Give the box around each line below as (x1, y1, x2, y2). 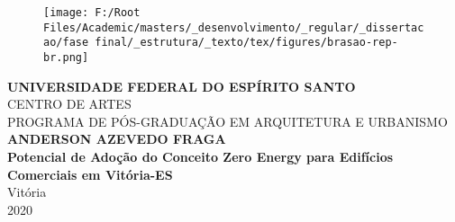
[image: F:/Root (43, 6, 141, 19)
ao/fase (43, 36, 89, 49)
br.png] (43, 50, 89, 64)
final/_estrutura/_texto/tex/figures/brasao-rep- (95, 36, 398, 49)
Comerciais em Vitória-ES (7, 164, 173, 183)
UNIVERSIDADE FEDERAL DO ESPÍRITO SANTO (7, 76, 356, 95)
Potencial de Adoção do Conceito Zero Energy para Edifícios (7, 147, 394, 165)
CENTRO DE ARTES (7, 94, 132, 113)
